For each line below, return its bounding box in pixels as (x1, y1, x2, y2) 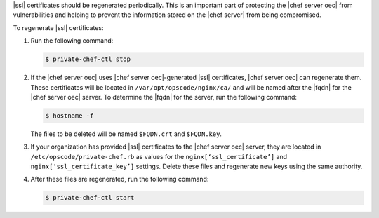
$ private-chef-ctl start (45, 193, 135, 202)
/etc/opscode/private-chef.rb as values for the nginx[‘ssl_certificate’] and (30, 152, 288, 161)
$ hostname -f (45, 111, 94, 119)
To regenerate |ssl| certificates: (13, 23, 104, 32)
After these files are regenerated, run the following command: (30, 175, 209, 184)
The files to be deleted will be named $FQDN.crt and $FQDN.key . (30, 130, 222, 138)
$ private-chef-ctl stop (45, 55, 131, 63)
